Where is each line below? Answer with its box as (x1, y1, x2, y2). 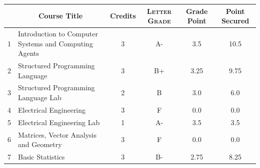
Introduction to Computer (18, 28, 98, 38)
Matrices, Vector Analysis (18, 129, 97, 140)
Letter (146, 5, 172, 16)
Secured (221, 15, 249, 26)
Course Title (38, 10, 83, 21)
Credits (110, 10, 136, 21)
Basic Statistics (18, 151, 65, 162)
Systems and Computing (18, 38, 93, 48)
